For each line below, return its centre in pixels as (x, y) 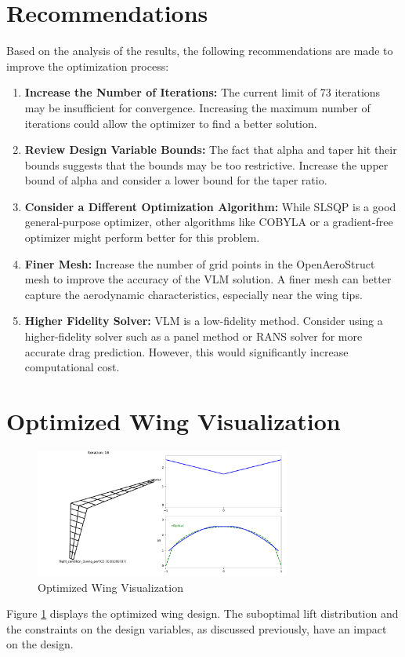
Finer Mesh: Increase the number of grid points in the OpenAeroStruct (200, 263)
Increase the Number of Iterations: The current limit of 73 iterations (202, 92)
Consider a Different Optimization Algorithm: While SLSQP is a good (210, 206)
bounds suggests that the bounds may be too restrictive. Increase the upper (206, 164)
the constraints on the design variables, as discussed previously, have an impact (197, 628)
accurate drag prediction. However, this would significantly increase (186, 351)
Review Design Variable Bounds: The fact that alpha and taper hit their (211, 150)
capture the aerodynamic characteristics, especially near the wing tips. (193, 294)
